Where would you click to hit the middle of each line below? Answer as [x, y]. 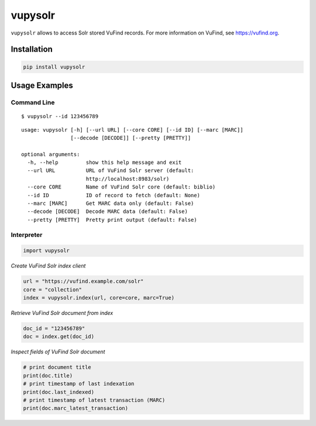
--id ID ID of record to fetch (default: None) [114, 195]
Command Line [33, 102]
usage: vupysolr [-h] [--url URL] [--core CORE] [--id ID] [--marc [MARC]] [132, 130]
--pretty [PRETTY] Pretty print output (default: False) [112, 220]
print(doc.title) [48, 375]
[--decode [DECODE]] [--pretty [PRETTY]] [131, 138]
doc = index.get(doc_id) [59, 337]
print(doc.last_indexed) [59, 392]
